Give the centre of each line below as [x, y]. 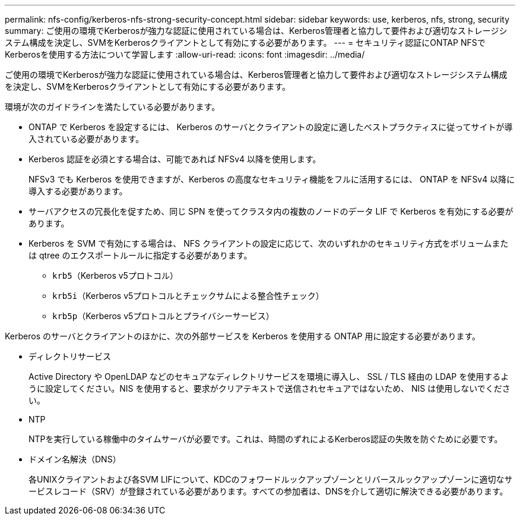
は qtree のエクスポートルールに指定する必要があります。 [140, 255]
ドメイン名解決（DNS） [75, 459]
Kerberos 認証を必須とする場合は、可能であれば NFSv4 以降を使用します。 [175, 159]
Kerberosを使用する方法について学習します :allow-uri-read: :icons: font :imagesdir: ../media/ [185, 54]
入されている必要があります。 [86, 139]
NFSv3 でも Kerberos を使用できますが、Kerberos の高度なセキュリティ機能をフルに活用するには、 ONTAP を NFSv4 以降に [272, 179]
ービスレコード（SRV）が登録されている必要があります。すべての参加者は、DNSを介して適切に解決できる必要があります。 [268, 491]
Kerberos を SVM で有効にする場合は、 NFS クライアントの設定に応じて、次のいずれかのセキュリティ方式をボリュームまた [269, 243]
